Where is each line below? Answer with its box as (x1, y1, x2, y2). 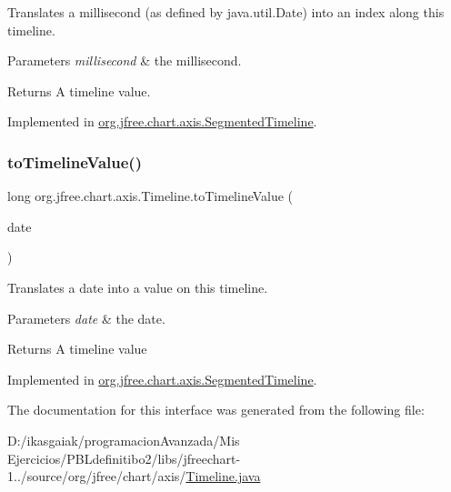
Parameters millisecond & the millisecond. (7, 51, 242, 70)
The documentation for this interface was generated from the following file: (7, 400, 425, 419)
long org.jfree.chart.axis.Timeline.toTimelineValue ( (7, 186, 294, 206)
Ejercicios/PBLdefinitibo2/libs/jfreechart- (7, 448, 241, 467)
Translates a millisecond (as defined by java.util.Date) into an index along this (7, 3, 445, 21)
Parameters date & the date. (7, 308, 165, 327)
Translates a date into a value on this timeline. (7, 277, 268, 296)
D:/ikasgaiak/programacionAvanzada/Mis (7, 430, 240, 449)
